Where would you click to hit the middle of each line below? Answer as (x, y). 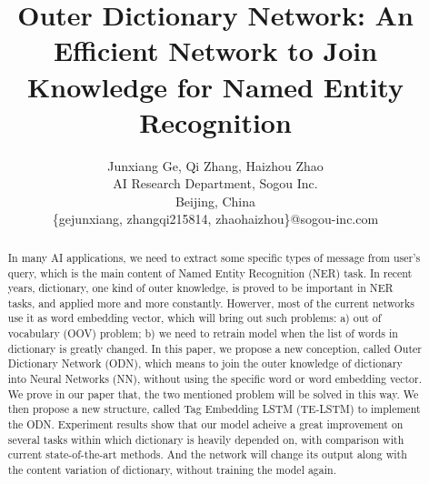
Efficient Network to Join (215, 50)
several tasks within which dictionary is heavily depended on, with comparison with (206, 439)
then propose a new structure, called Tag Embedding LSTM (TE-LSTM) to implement (214, 409)
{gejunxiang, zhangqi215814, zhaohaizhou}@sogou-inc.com (215, 219)
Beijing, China (215, 201)
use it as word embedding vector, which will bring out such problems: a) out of (195, 318)
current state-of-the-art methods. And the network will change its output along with (207, 454)
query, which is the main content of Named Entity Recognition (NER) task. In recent (210, 272)
